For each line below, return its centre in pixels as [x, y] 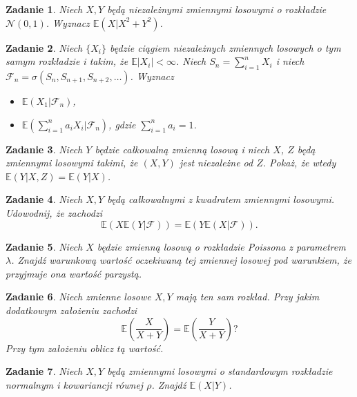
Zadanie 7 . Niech [44, 371]
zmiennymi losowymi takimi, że [72, 163]
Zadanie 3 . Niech [44, 149]
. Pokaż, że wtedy [299, 163]
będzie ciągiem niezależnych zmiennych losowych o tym [225, 47]
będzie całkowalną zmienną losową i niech [182, 149]
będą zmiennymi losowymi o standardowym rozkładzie [220, 371]
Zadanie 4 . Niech [44, 199]
